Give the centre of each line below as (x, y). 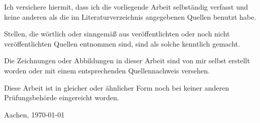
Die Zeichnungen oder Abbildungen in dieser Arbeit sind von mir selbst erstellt (127, 60)
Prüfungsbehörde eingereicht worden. (62, 97)
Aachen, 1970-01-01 (34, 114)
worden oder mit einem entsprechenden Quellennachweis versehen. (107, 70)
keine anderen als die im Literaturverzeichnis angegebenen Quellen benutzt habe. (130, 16)
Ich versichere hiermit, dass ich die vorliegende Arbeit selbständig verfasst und (126, 7)
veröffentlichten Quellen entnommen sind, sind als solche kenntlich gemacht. (122, 43)
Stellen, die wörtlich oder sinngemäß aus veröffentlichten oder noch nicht (117, 34)
